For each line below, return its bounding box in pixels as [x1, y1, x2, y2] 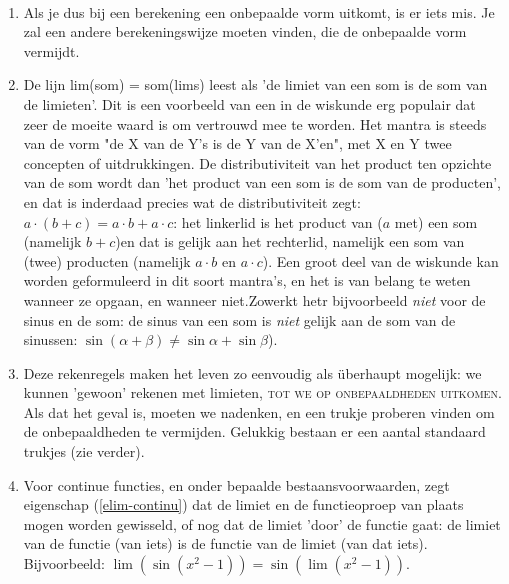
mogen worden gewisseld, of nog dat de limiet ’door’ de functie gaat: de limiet [23, 513, 501, 534]
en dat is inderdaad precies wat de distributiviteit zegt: [23, 191, 361, 212]
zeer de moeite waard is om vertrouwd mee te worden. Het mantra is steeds [23, 113, 487, 134]
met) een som [394, 211, 478, 232]
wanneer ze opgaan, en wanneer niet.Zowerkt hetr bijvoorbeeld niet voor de [23, 289, 486, 310]
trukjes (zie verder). [23, 441, 145, 462]
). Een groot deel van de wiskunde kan [262, 250, 499, 271]
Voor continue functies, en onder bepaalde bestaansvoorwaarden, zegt [23, 474, 450, 495]
